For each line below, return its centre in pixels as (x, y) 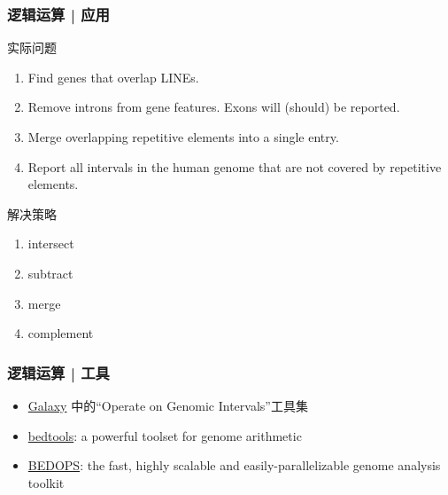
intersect (51, 244)
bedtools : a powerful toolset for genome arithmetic (165, 435)
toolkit (46, 482)
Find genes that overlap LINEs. (113, 77)
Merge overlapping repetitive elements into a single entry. (183, 137)
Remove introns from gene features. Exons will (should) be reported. (214, 107)
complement (61, 333)
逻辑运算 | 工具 (58, 372)
